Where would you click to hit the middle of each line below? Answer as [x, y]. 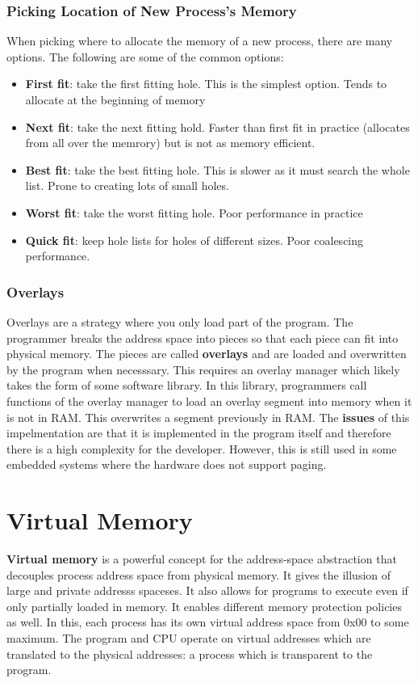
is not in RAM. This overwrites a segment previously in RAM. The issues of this [208, 417]
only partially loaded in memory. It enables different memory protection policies [204, 606]
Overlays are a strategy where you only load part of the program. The [180, 321]
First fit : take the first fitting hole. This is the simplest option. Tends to [206, 84]
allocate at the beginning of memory [115, 99]
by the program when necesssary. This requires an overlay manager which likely [203, 369]
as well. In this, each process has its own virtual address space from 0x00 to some [208, 622]
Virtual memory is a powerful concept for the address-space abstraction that [202, 559]
